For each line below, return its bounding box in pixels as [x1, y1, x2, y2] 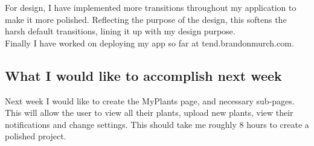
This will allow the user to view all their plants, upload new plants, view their [5, 106, 293, 119]
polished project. [5, 130, 66, 142]
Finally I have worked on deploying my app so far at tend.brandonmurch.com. [5, 36, 294, 49]
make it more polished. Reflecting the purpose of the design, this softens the [5, 13, 287, 25]
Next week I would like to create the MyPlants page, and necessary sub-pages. [5, 94, 295, 107]
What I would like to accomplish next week [5, 66, 282, 84]
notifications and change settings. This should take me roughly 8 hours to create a [5, 118, 309, 130]
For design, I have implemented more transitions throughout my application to [5, 1, 296, 13]
